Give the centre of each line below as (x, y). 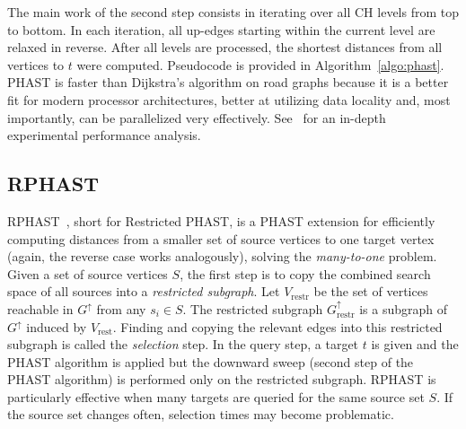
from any (121, 308)
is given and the (415, 344)
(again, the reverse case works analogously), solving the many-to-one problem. (222, 256)
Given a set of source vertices (88, 273)
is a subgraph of (404, 308)
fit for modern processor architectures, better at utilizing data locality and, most (229, 99)
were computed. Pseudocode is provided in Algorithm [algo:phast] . (260, 64)
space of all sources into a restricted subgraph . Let (144, 291)
